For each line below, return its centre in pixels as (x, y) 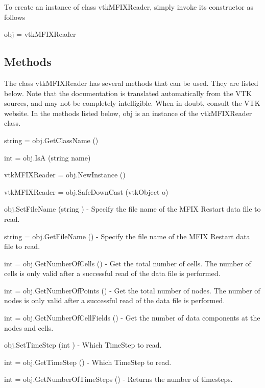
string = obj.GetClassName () (51, 140)
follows (15, 17)
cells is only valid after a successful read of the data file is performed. (112, 273)
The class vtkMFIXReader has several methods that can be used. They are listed (131, 83)
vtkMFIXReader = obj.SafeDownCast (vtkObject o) (86, 191)
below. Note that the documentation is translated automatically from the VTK (128, 93)
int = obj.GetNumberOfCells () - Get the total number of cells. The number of (128, 263)
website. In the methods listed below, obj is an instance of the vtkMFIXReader (128, 113)
